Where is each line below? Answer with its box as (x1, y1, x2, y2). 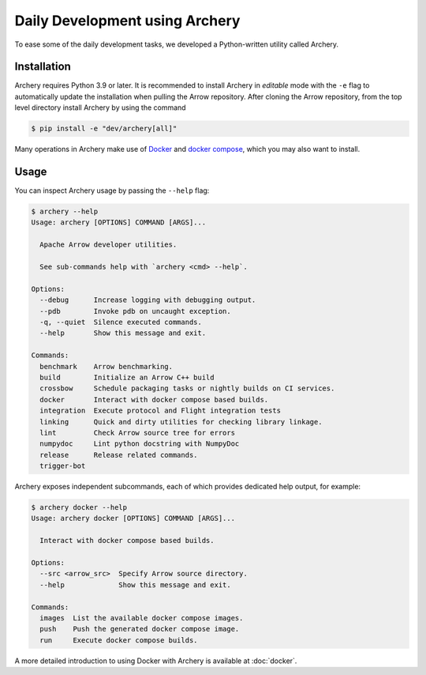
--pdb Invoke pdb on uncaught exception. (39, 307, 232, 315)
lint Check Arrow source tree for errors (39, 428, 236, 437)
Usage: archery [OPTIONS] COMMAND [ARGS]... (31, 218, 207, 227)
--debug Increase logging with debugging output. (39, 296, 256, 304)
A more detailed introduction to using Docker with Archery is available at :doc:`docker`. (14, 656, 297, 666)
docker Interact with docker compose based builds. (39, 395, 269, 404)
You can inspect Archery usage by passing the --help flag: (14, 186, 210, 195)
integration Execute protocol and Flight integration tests (39, 406, 282, 415)
